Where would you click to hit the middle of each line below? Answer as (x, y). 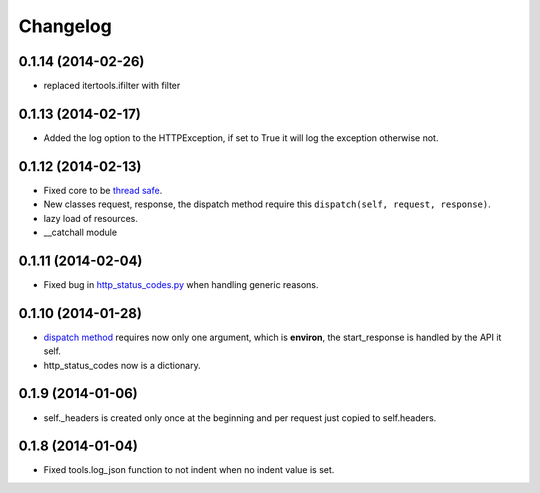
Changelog (65, 26)
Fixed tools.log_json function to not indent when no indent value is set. (189, 470)
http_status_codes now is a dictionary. (122, 365)
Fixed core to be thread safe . (103, 190)
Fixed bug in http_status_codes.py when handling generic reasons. (181, 284)
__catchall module (80, 232)
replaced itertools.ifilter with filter (112, 86)
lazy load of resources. (91, 218)
